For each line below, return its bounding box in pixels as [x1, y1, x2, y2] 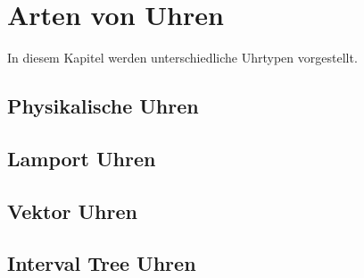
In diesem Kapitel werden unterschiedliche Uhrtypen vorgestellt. [7, 48, 358, 67]
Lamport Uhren [7, 144, 156, 172]
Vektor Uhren [7, 197, 137, 224]
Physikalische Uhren [7, 92, 199, 120]
